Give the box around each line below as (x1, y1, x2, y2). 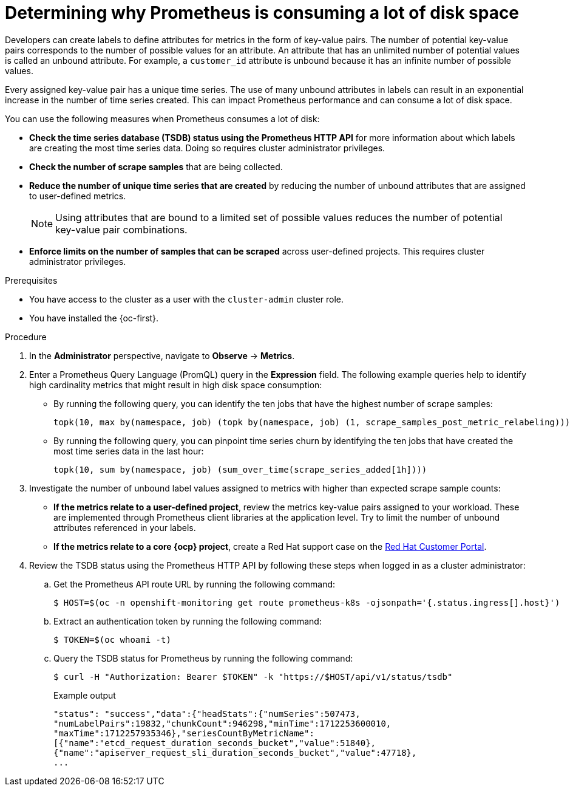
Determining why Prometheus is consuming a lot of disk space (5, 2, 520, 23)
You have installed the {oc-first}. (29, 312, 159, 323)
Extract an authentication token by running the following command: (53, 615, 322, 626)
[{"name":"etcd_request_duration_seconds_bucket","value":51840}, (53, 738, 376, 748)
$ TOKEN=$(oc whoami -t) (53, 634, 171, 645)
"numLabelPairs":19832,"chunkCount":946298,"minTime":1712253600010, (53, 718, 392, 728)
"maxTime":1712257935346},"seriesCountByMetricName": (53, 728, 314, 738)
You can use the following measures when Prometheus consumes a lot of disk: (5, 113, 320, 124)
